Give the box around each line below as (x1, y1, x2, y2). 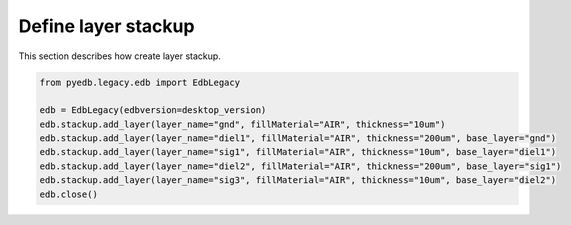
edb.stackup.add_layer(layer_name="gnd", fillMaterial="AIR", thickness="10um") (39, 118, 446, 130)
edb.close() (39, 188, 99, 200)
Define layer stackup (18, 15, 195, 37)
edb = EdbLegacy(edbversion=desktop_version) (39, 105, 267, 116)
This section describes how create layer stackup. (18, 50, 222, 62)
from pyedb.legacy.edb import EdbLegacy (39, 76, 240, 88)
